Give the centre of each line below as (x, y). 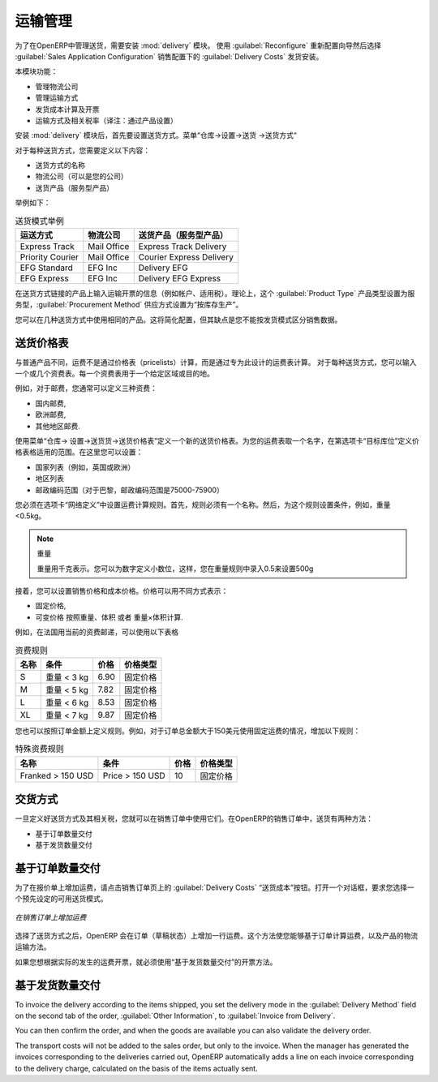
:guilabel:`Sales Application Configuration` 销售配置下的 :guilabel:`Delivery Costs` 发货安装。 (169, 56)
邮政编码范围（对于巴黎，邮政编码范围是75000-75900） (130, 490)
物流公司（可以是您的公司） (82, 176)
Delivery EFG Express (180, 278)
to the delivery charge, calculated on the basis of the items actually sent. (137, 1068)
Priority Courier (49, 257)
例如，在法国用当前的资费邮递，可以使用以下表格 (97, 632)
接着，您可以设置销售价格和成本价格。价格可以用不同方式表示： (122, 590)
